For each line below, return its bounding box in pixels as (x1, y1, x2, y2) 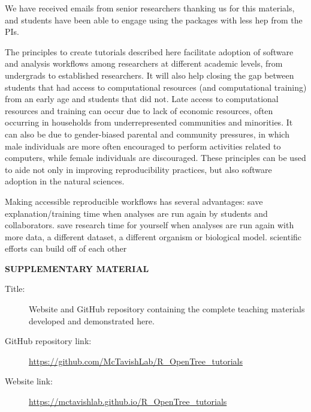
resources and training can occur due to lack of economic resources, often (5, 104, 273, 117)
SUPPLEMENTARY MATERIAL (5, 262, 149, 274)
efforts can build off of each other (5, 242, 127, 255)
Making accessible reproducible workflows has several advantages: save (5, 195, 263, 207)
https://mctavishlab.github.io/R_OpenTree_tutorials (29, 395, 227, 408)
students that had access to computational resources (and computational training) (5, 80, 307, 93)
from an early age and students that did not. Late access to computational (5, 92, 279, 105)
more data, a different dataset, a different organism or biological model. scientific (5, 230, 302, 243)
